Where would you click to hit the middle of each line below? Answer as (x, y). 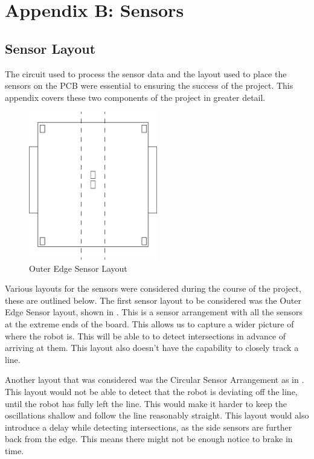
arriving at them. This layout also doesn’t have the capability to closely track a (152, 348)
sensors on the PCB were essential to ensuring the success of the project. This (149, 85)
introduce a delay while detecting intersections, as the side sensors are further (149, 427)
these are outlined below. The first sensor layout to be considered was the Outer (153, 300)
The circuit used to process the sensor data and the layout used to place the (146, 73)
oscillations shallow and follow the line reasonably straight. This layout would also (157, 415)
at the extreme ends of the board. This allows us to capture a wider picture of (149, 324)
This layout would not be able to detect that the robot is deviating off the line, (151, 392)
